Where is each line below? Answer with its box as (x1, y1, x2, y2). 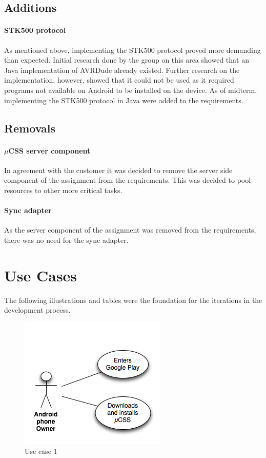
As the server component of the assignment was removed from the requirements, (4, 224, 256, 235)
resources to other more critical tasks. (4, 184, 122, 195)
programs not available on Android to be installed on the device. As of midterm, (4, 84, 257, 95)
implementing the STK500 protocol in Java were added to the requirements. (4, 94, 243, 105)
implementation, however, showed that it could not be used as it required (4, 74, 234, 85)
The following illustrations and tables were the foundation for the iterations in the (4, 294, 262, 305)
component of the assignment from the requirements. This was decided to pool (4, 175, 251, 185)
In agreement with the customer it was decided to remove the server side (4, 164, 233, 175)
